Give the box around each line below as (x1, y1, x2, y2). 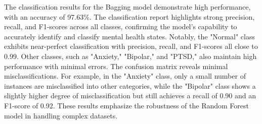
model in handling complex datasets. (4, 110, 118, 120)
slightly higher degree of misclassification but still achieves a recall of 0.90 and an (4, 90, 256, 101)
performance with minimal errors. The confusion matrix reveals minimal (4, 60, 228, 71)
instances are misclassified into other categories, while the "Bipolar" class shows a (4, 80, 256, 91)
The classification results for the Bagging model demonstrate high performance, (4, 2, 251, 12)
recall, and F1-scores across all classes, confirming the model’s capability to (4, 21, 237, 32)
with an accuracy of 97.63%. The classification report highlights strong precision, (4, 11, 255, 22)
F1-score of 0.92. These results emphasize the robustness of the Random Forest (4, 100, 249, 110)
